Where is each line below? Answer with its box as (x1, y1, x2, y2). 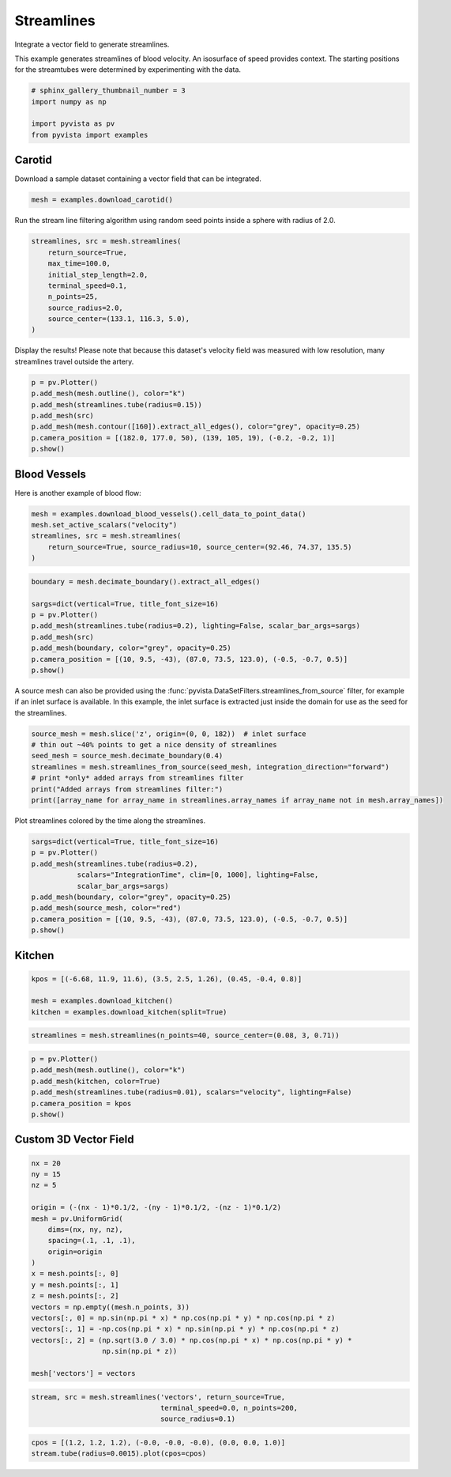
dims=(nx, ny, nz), (47, 1225, 124, 1233)
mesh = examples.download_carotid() (31, 195, 174, 205)
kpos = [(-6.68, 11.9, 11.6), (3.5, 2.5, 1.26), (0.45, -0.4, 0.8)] (31, 974, 303, 984)
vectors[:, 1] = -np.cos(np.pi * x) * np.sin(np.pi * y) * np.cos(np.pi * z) (31, 1324, 340, 1334)
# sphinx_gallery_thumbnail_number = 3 (31, 86, 186, 95)
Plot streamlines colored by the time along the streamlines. (14, 815, 205, 825)
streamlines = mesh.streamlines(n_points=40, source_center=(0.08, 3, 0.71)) (31, 1031, 340, 1040)
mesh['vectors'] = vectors (31, 1369, 136, 1377)
